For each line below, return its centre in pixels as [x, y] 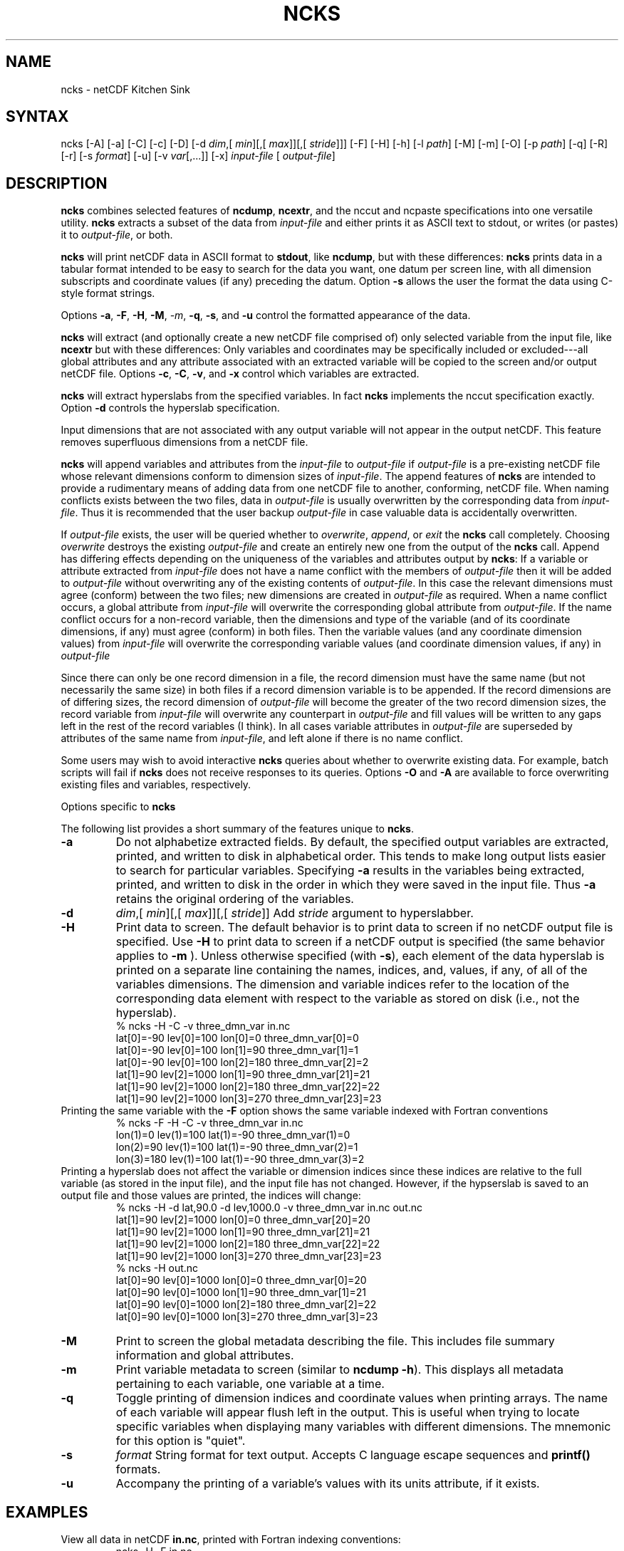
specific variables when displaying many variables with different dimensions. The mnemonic [363, 1427]
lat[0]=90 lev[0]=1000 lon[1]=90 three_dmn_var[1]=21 [241, 1292]
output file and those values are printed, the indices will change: [211, 1196]
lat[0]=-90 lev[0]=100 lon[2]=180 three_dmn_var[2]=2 [242, 1062]
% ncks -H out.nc [157, 1268]
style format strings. [108, 293]
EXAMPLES [47, 1512]
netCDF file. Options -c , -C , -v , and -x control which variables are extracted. [240, 374]
